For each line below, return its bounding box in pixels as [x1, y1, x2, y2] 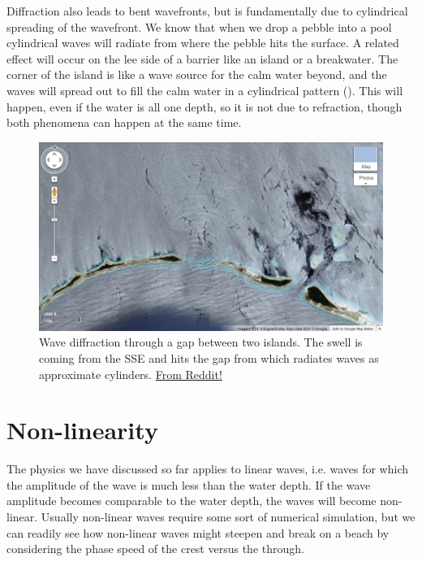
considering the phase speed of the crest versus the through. [6, 540, 304, 557]
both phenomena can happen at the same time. [6, 114, 242, 131]
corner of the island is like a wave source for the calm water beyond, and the [6, 66, 387, 83]
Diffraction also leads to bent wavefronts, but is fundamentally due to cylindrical [6, 2, 408, 19]
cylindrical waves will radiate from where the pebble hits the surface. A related [6, 34, 399, 51]
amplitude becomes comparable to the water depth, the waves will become [6, 492, 377, 509]
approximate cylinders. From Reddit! [39, 365, 222, 382]
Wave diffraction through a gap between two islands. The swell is [39, 333, 363, 351]
